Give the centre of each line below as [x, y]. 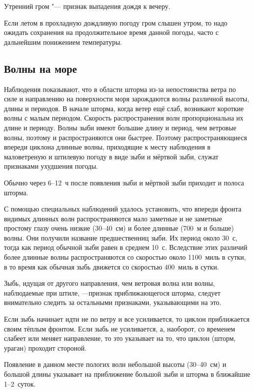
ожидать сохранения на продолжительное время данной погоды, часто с [111, 32]
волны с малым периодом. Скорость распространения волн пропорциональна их [124, 118]
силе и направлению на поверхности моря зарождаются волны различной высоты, [127, 99]
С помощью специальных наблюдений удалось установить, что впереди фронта [123, 209]
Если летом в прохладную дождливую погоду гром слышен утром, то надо [116, 22]
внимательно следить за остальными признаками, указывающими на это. [113, 302]
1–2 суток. [20, 383]
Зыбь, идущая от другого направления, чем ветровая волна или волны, [109, 283]
